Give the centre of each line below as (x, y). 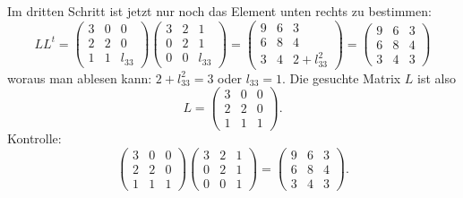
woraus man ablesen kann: (80, 77)
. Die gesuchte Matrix (342, 77)
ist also (437, 77)
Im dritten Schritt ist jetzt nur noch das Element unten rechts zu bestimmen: (219, 11)
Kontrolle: (34, 138)
